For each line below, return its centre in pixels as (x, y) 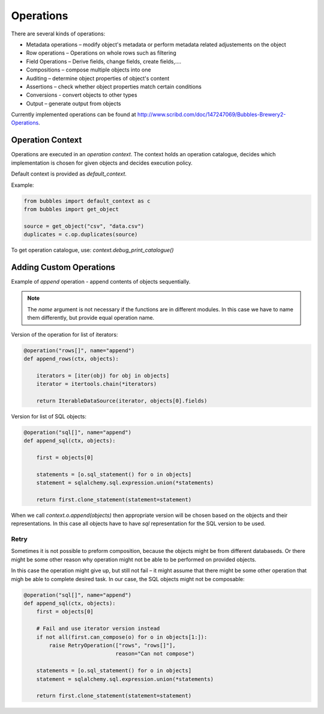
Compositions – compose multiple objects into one (88, 70)
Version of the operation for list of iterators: (64, 334)
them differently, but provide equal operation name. (91, 318)
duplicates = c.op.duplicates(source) (81, 235)
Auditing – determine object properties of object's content (98, 78)
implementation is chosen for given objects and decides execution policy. (102, 163)
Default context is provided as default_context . (69, 174)
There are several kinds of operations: (58, 34)
